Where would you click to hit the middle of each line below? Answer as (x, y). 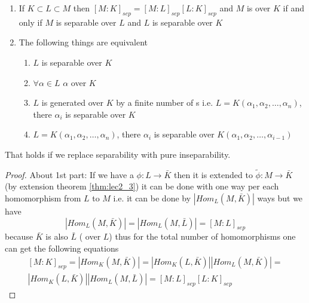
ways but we (280, 198)
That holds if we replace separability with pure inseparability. (118, 154)
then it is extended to (213, 174)
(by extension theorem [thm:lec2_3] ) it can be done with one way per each (142, 186)
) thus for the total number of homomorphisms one (202, 236)
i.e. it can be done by (152, 198)
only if (30, 22)
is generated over (72, 102)
